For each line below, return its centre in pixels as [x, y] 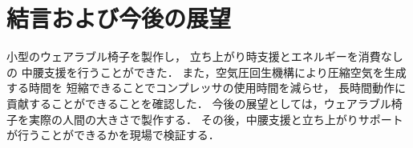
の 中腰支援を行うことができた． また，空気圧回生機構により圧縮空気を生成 [206, 72]
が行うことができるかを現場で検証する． [113, 135]
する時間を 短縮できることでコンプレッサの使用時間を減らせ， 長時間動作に [206, 88]
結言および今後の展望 [119, 18]
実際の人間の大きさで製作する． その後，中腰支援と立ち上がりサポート [216, 119]
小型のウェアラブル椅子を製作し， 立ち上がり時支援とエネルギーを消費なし [205, 56]
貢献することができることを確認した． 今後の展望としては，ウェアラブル [199, 103]
